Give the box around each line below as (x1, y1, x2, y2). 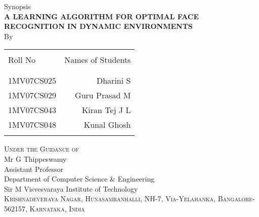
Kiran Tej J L (81, 104, 131, 116)
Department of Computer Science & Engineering (4, 173, 155, 184)
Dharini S (96, 75, 131, 87)
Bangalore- (218, 193, 255, 204)
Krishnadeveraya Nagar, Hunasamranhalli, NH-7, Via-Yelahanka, (4, 193, 216, 204)
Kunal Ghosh (83, 119, 131, 131)
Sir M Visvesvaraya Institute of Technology (4, 183, 138, 194)
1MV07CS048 (8, 119, 57, 131)
